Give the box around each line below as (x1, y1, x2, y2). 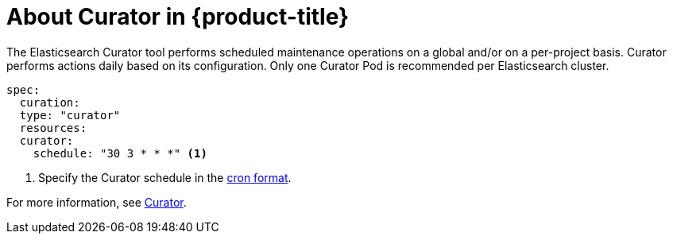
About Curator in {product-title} (6, 3, 350, 30)
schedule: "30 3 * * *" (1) (33, 146, 207, 160)
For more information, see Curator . (6, 195, 187, 209)
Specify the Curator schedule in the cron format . (38, 170, 292, 184)
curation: (19, 95, 80, 109)
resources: (19, 121, 87, 134)
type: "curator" (19, 108, 121, 122)
